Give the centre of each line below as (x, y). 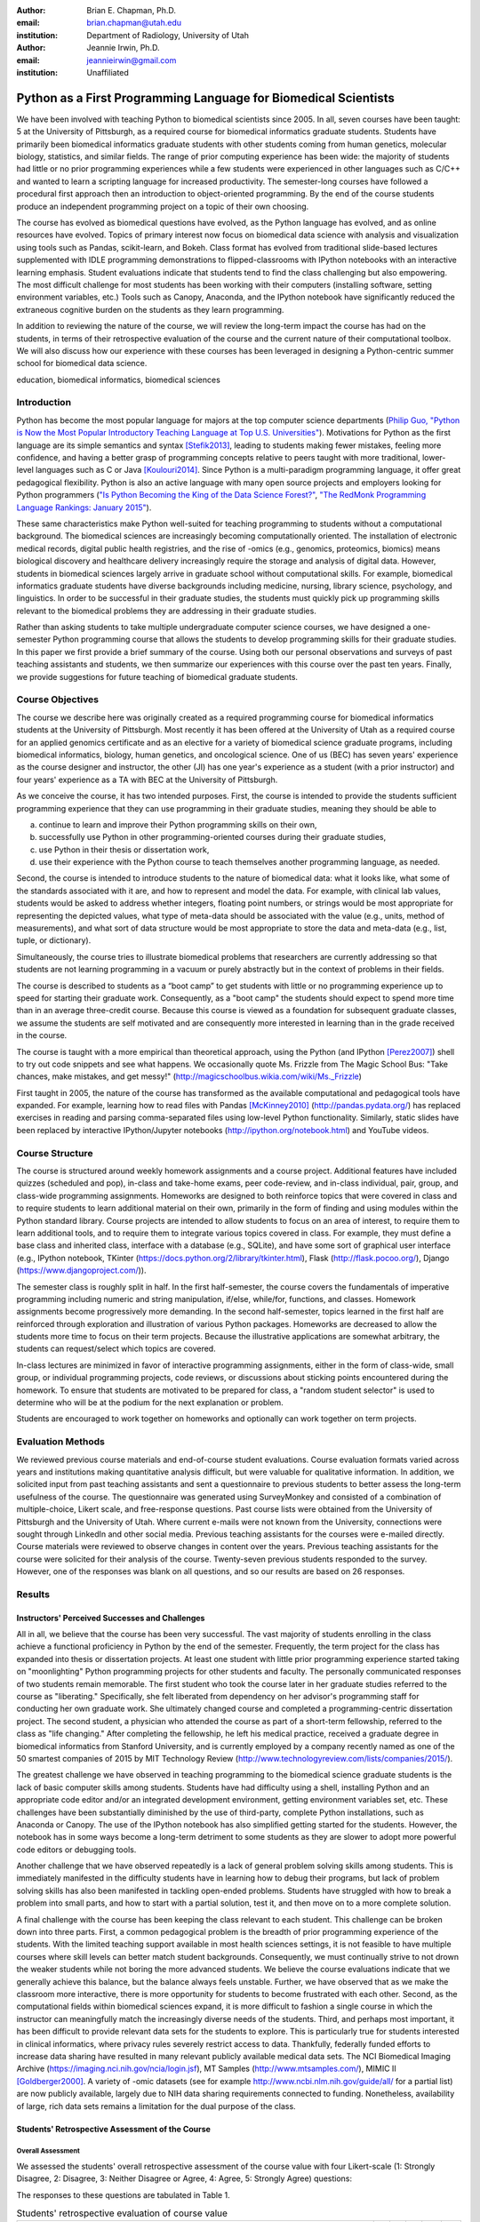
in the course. (42, 1035)
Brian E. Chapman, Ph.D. (132, 10)
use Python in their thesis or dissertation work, (124, 850)
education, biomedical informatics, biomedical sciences (119, 380)
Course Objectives (58, 699)
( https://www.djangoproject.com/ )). (81, 1270)
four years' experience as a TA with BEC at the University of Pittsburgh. (147, 779)
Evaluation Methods (61, 1442)
